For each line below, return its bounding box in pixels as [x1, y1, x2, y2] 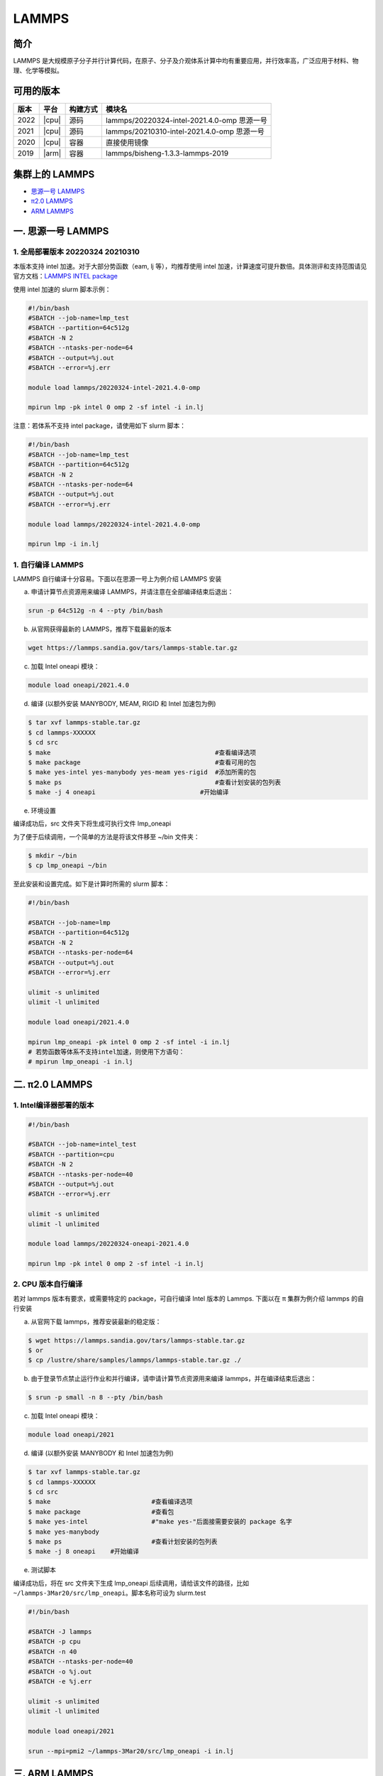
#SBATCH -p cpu [28, 1637, 81, 1646]
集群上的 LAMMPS [13, 168, 95, 180]
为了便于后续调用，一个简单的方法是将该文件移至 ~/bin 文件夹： [13, 832, 200, 841]
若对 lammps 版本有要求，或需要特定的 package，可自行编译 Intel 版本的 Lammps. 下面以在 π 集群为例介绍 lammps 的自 [13, 1294, 365, 1303]
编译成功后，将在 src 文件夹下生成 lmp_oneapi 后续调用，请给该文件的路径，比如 [13, 1579, 250, 1587]
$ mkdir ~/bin [28, 851, 77, 860]
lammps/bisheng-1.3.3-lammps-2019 [105, 148, 229, 158]
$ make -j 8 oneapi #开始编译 [28, 1547, 140, 1556]
